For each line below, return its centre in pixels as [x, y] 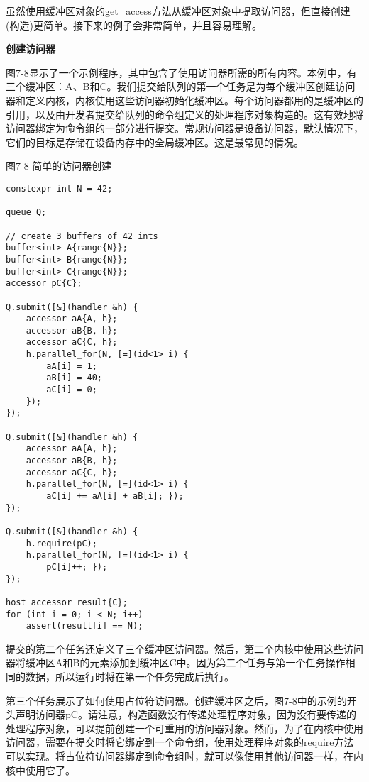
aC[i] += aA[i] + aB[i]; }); [115, 496]
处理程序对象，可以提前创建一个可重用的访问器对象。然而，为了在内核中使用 [184, 728]
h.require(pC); [61, 543]
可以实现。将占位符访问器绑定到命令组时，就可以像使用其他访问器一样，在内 [184, 756]
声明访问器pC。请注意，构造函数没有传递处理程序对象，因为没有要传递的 [186, 714]
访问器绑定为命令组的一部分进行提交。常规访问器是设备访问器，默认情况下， [184, 128]
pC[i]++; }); [77, 567]
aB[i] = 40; [75, 378]
